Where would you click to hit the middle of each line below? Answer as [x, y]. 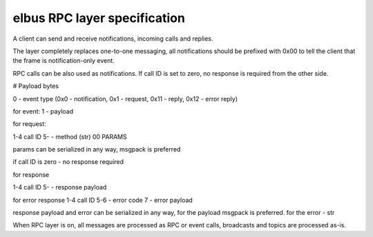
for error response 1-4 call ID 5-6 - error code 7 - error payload [103, 200]
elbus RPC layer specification [99, 18]
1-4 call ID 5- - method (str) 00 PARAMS [70, 136]
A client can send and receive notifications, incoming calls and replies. [113, 39]
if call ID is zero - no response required [68, 162]
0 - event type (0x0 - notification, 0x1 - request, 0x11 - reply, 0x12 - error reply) [125, 99]
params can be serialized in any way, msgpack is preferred [97, 150]
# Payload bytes [36, 86]
